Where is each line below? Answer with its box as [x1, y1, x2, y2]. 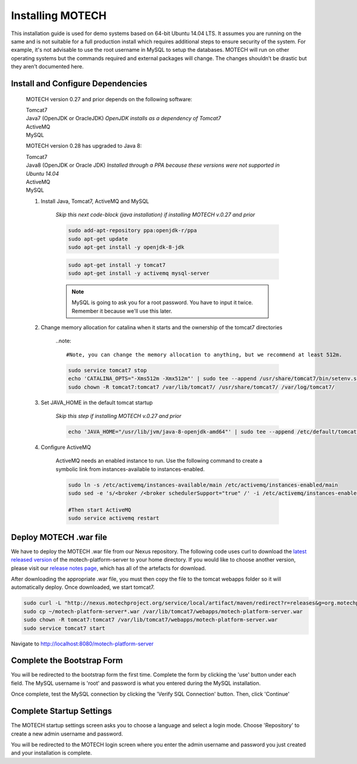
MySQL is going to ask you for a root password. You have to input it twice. [71, 299, 253, 306]
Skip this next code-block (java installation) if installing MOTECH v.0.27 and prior [55, 211, 255, 219]
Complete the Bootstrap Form [11, 656, 123, 666]
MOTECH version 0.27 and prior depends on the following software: [26, 95, 193, 102]
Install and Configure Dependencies [11, 78, 148, 89]
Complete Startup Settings [11, 706, 112, 716]
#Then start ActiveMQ [68, 506, 131, 513]
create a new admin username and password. [11, 730, 123, 737]
